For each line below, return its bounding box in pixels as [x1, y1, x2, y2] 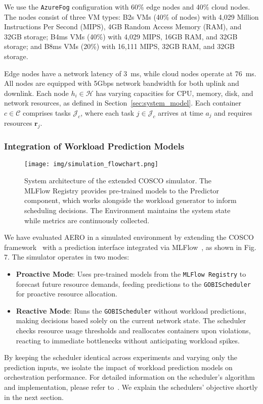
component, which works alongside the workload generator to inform [24, 195, 237, 206]
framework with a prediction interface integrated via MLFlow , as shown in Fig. [4, 241, 256, 252]
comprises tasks [22, 108, 71, 118]
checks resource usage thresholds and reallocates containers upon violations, [16, 325, 251, 336]
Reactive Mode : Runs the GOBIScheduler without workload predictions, [16, 305, 246, 316]
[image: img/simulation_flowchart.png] [24, 161, 158, 168]
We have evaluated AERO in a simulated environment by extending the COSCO [4, 232, 254, 242]
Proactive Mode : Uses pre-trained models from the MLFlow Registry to [16, 268, 246, 279]
